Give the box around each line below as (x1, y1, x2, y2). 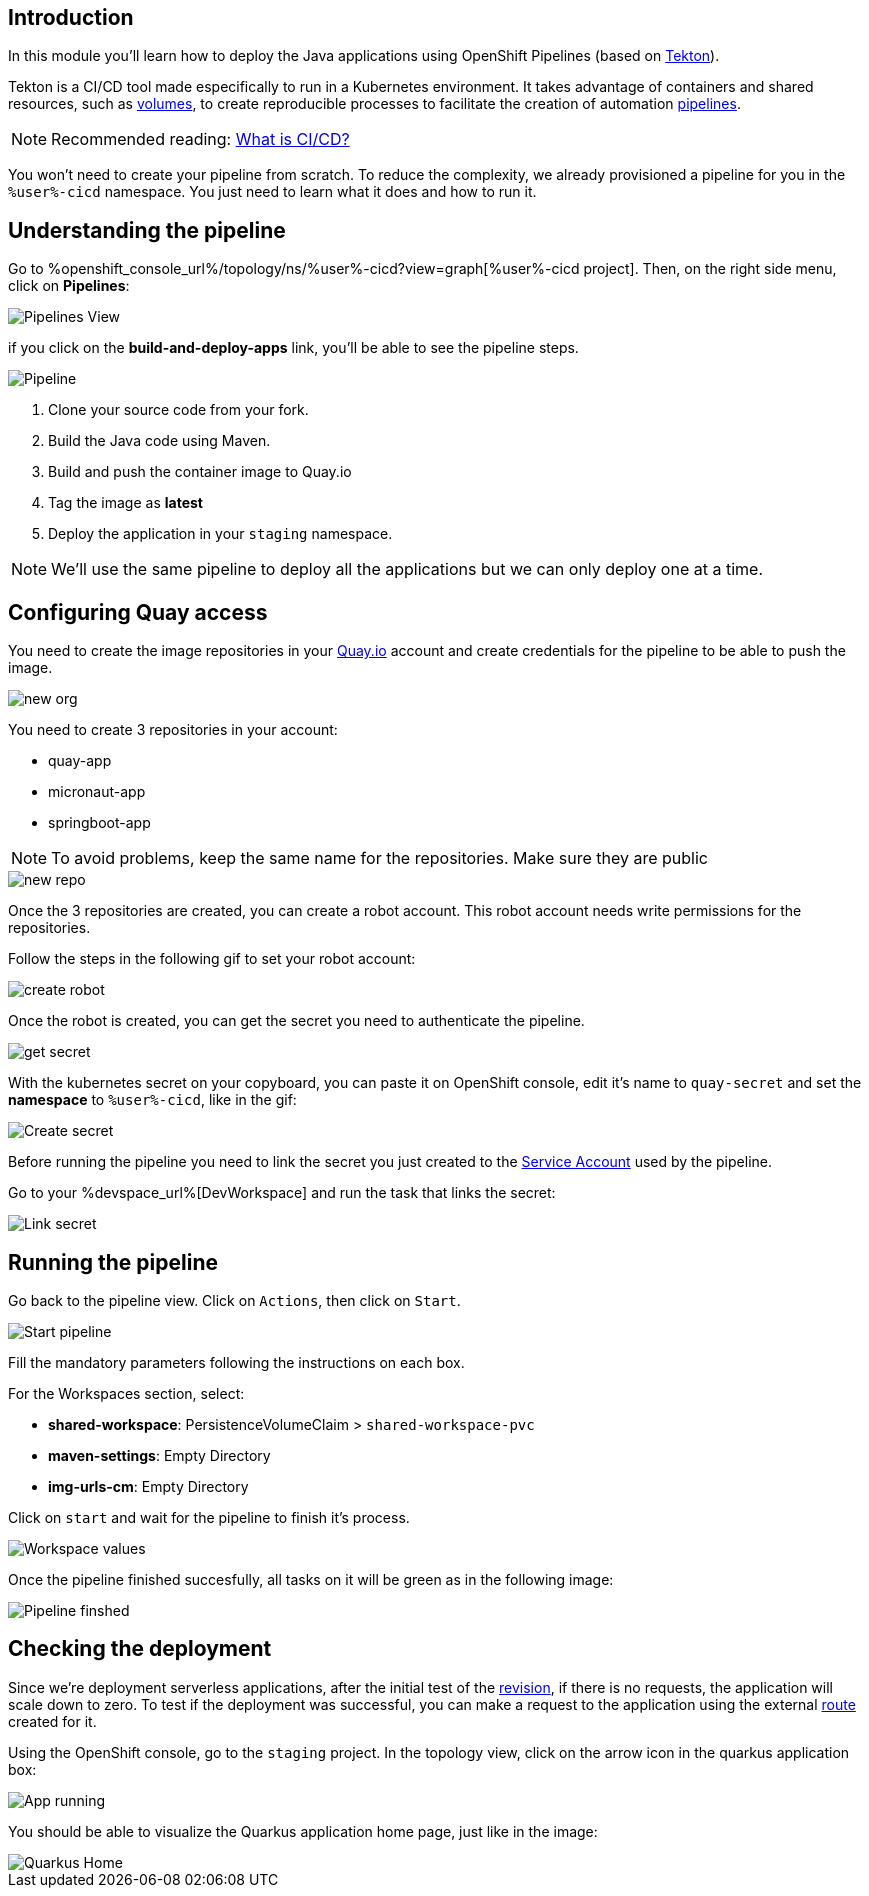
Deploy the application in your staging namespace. (48, 525, 393, 543)
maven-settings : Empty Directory (48, 1446, 271, 1464)
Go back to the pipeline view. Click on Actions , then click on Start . (8, 1291, 461, 1309)
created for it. (8, 1712, 97, 1730)
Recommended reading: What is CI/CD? (51, 129, 350, 150)
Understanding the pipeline (8, 217, 286, 243)
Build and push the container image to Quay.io (48, 463, 352, 481)
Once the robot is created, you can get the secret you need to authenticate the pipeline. (8, 1012, 585, 1030)
